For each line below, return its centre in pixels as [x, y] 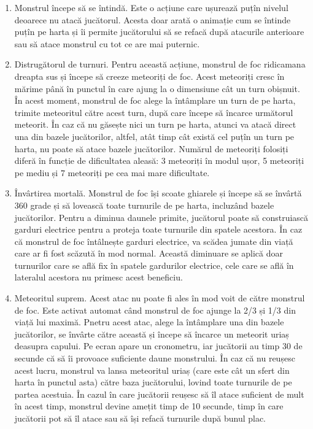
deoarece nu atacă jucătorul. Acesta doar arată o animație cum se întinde [153, 19]
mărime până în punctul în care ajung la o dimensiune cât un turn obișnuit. [157, 88]
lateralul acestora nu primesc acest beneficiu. [99, 277]
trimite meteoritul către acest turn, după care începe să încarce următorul [154, 112]
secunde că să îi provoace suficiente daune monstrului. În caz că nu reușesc [155, 358]
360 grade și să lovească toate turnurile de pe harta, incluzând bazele [144, 205]
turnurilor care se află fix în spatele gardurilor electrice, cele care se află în [154, 265]
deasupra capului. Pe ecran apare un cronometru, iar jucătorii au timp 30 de [158, 346]
